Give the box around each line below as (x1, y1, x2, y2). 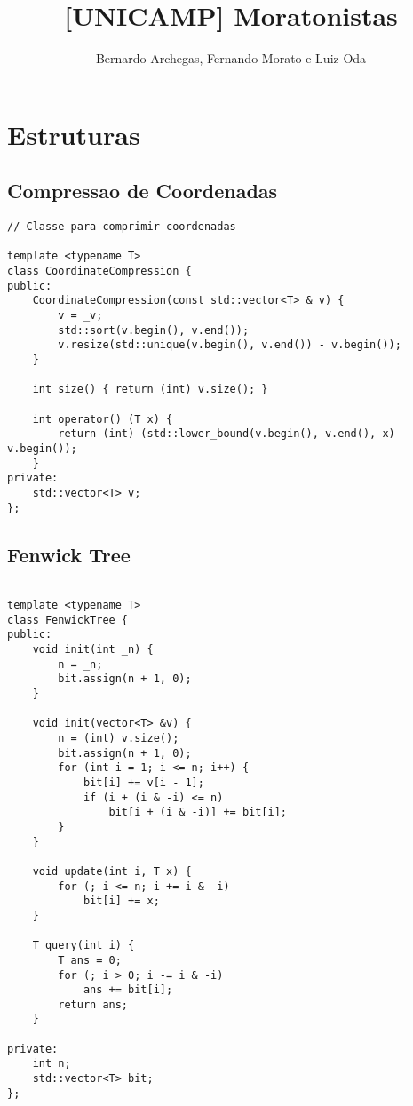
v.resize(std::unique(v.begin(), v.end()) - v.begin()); (58, 338, 401, 352)
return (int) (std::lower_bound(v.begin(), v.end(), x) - (58, 427, 409, 441)
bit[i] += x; (83, 895, 160, 908)
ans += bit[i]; (83, 983, 173, 997)
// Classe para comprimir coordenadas (7, 220, 236, 234)
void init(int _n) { (32, 643, 154, 656)
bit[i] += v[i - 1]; (83, 776, 204, 789)
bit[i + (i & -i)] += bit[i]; (108, 806, 287, 819)
